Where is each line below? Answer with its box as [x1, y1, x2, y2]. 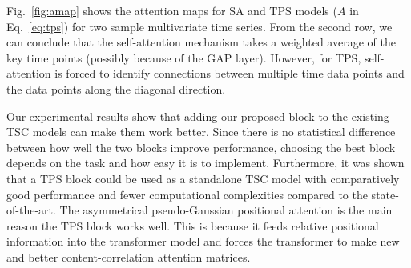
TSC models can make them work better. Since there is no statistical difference [6, 123, 396, 140]
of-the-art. [6, 202, 56, 218]
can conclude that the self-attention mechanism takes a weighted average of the [6, 34, 396, 50]
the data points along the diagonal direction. [6, 80, 226, 97]
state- [371, 186, 399, 202]
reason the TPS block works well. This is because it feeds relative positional [6, 217, 379, 234]
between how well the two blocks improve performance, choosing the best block [6, 138, 396, 155]
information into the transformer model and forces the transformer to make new [6, 233, 400, 250]
